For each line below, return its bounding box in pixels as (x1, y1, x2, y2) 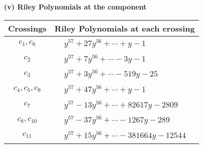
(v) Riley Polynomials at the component (4, 1, 147, 11)
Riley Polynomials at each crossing (54, 22, 195, 34)
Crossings (8, 22, 47, 34)
